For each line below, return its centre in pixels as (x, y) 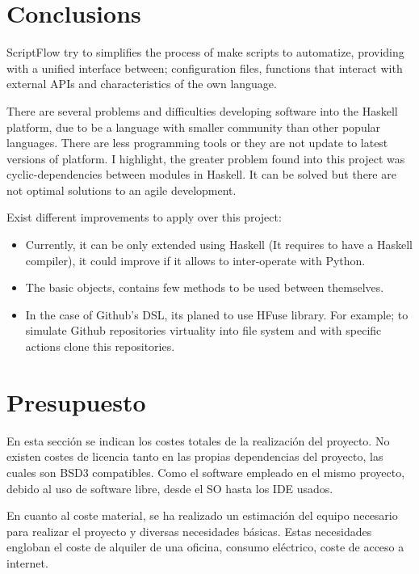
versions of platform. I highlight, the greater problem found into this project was (206, 158)
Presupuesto (76, 401)
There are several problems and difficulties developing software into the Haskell (202, 110)
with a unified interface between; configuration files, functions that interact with (205, 68)
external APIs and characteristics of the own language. (142, 84)
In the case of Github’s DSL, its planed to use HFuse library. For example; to (217, 314)
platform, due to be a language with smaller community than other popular (194, 127)
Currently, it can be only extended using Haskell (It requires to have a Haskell (219, 245)
